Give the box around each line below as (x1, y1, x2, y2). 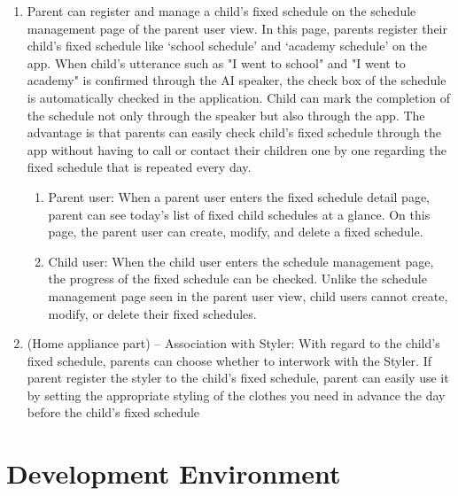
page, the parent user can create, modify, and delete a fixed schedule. (48, 222, 423, 241)
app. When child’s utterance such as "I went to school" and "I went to (27, 53, 406, 72)
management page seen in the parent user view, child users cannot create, (48, 286, 448, 305)
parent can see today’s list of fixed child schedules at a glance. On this (48, 205, 431, 223)
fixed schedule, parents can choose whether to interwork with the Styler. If (27, 351, 431, 369)
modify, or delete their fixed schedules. (48, 304, 257, 322)
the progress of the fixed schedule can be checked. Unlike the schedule (48, 269, 427, 288)
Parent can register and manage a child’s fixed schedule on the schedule (27, 2, 416, 19)
